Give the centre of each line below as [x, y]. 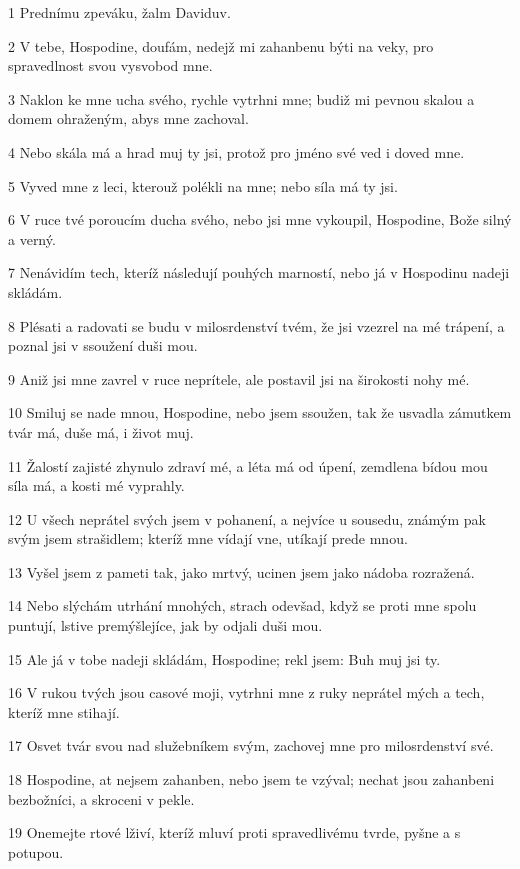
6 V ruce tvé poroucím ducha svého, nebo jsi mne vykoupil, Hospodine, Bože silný [260, 219]
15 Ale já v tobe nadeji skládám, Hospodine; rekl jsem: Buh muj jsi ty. [224, 658]
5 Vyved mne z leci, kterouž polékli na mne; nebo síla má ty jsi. [203, 185]
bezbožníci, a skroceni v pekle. [101, 798]
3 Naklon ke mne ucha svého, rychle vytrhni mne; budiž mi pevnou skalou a [241, 98]
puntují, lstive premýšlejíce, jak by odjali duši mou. [165, 625]
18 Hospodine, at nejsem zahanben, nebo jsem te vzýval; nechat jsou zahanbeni [251, 779]
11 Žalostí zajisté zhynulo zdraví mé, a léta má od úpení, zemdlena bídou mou [248, 465]
